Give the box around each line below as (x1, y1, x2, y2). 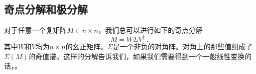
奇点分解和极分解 (4, 1, 88, 17)
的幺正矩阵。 (65, 41, 108, 52)
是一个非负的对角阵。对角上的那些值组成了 (113, 41, 253, 52)
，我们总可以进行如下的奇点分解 (98, 25, 203, 35)
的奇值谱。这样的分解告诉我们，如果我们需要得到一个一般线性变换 (28, 51, 245, 61)
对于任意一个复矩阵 (4, 25, 67, 35)
